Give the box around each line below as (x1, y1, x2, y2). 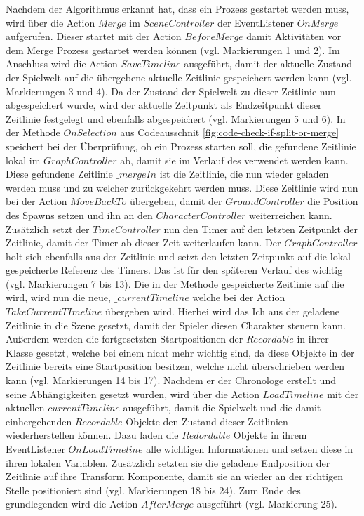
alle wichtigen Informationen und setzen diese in (146, 442, 353, 456)
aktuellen (6, 400, 45, 415)
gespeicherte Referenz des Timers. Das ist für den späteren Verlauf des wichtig (6, 263, 343, 277)
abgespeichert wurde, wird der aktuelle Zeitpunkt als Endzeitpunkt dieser (6, 98, 322, 112)
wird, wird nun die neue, (6, 290, 111, 305)
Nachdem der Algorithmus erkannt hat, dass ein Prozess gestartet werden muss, (6, 1, 349, 15)
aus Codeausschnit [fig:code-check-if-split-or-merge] (120, 125, 339, 140)
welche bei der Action (192, 290, 285, 305)
